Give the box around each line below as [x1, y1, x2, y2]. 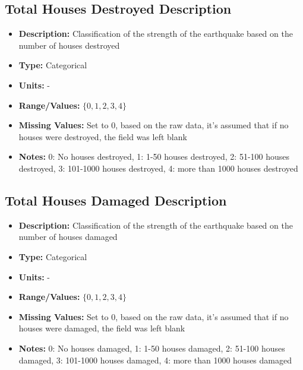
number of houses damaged [18, 230, 118, 243]
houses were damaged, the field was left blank [18, 322, 185, 334]
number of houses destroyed [18, 39, 120, 51]
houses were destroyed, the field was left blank [18, 130, 187, 143]
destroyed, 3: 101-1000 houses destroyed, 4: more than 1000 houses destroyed [18, 162, 298, 174]
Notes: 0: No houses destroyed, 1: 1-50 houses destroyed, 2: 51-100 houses [18, 150, 290, 163]
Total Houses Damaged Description [5, 191, 227, 209]
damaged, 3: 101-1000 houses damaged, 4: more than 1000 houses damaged [18, 353, 292, 366]
